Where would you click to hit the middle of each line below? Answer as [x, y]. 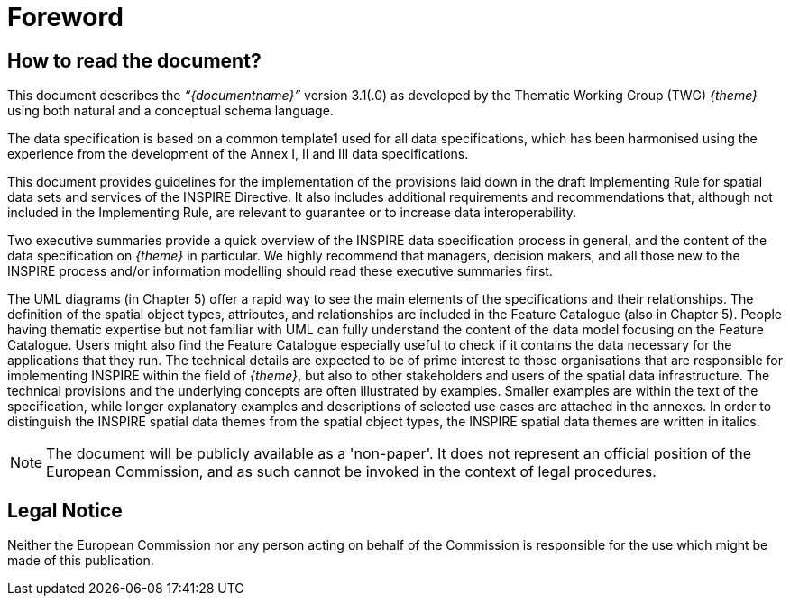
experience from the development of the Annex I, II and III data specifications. [238, 154]
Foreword [65, 17]
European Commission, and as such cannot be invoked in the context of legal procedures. [351, 472]
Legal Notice [65, 510]
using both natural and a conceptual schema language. [170, 111]
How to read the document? [134, 60]
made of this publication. [81, 561]
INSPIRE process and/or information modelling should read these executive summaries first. [280, 271]
